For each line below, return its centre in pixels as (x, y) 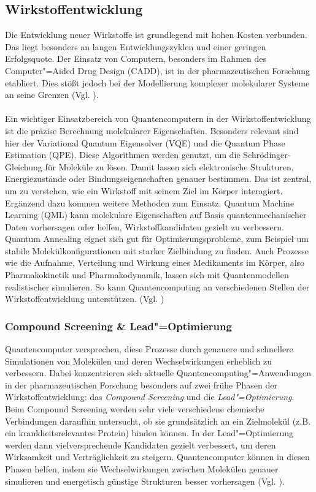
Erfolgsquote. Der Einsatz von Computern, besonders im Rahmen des (136, 59)
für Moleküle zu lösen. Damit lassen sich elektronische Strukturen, (169, 166)
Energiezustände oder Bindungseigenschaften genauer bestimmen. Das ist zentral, (158, 179)
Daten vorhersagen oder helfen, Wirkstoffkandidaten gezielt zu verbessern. (145, 226)
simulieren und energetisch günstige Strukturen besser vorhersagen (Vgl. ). (145, 481)
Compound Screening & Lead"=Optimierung (118, 326)
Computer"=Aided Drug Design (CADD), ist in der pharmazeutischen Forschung (158, 70)
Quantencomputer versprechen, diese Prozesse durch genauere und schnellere (149, 349)
